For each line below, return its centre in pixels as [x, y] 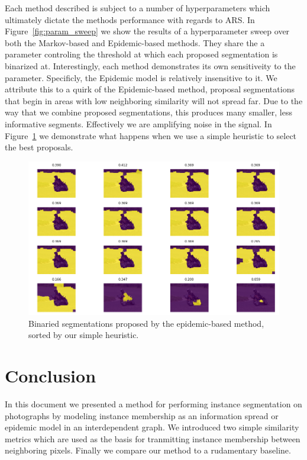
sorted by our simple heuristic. [84, 335]
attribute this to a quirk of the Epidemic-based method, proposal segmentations [150, 89]
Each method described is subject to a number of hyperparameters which [138, 8]
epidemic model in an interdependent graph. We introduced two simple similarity [152, 427]
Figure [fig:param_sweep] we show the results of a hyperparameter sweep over [147, 31]
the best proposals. [39, 147]
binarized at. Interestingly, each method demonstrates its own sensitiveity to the [150, 65]
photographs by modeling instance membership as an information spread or [142, 415]
